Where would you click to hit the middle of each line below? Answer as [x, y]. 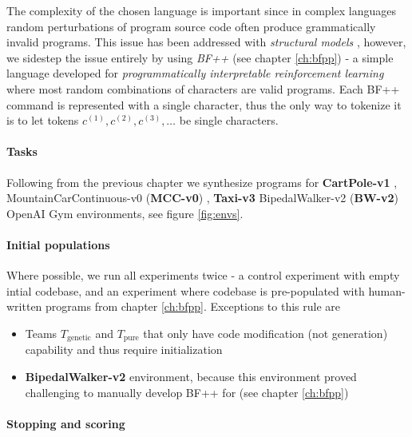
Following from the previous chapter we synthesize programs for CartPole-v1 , [202, 182]
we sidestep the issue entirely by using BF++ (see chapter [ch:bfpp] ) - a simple [200, 57]
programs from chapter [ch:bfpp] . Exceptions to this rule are [193, 306]
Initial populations [58, 244]
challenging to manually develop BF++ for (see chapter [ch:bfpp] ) [187, 392]
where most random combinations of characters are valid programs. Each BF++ [203, 88]
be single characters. [229, 120]
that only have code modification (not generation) [265, 333]
